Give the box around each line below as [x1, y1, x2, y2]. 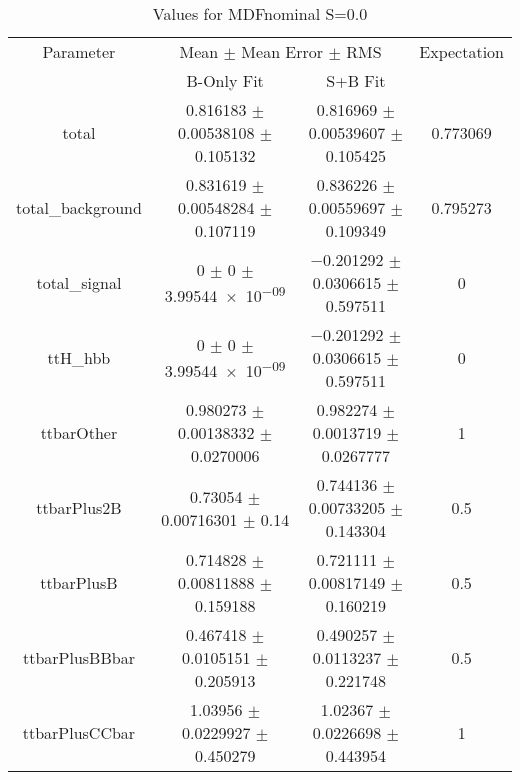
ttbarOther [40, 421, 118, 444]
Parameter [42, 40, 116, 63]
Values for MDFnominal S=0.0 [152, 2, 368, 25]
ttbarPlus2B [36, 496, 122, 519]
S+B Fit [326, 69, 386, 92]
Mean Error [241, 40, 324, 63]
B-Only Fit [186, 69, 264, 92]
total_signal [36, 271, 122, 294]
